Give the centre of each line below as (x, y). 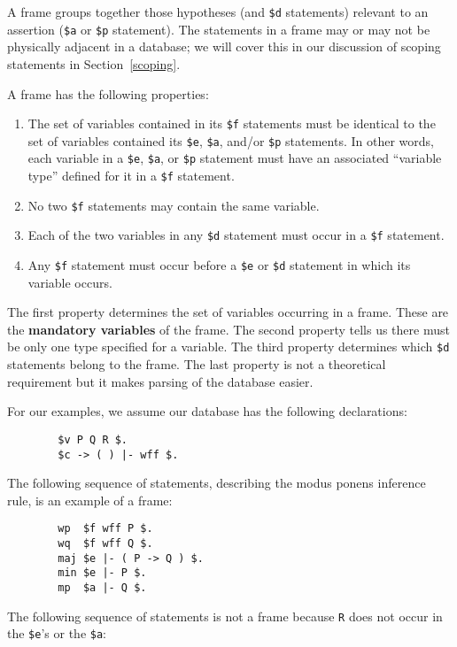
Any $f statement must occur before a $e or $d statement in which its (219, 265)
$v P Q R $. (93, 439)
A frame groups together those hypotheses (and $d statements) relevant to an (218, 12)
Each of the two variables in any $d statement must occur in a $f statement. (236, 235)
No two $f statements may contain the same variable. (174, 205)
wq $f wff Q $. (105, 544)
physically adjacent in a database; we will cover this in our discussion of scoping (224, 46)
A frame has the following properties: (108, 93)
